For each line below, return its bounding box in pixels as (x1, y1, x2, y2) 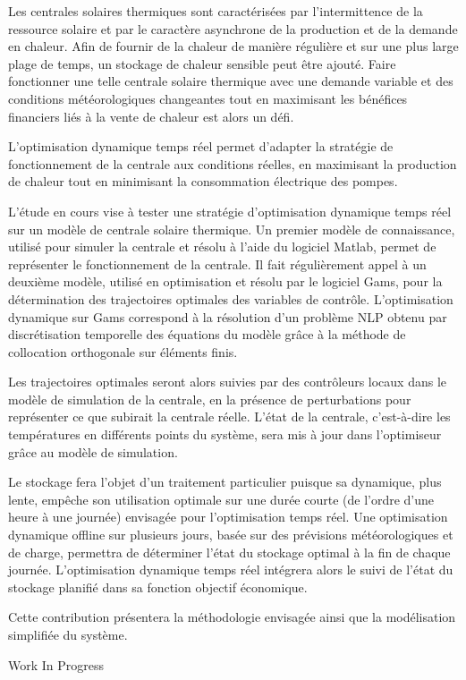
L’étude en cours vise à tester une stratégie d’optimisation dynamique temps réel (8, 201, 452, 220)
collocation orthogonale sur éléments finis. (8, 342, 238, 361)
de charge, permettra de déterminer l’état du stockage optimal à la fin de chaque (8, 542, 451, 561)
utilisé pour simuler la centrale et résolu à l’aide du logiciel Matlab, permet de (8, 237, 436, 256)
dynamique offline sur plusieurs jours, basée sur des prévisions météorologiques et (8, 525, 453, 544)
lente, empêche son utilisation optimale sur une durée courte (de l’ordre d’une (8, 489, 435, 508)
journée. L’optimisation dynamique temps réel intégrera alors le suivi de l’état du (8, 560, 453, 579)
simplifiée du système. (8, 625, 128, 643)
